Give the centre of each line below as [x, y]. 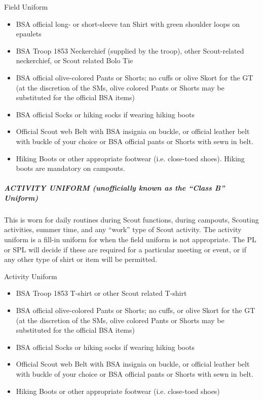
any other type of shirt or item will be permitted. [81, 259]
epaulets [29, 34]
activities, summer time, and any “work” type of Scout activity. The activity [123, 229]
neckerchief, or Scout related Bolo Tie [74, 60]
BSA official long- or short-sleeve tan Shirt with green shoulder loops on [128, 24]
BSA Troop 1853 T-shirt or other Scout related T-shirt [101, 293]
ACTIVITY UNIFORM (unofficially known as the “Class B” [115, 188]
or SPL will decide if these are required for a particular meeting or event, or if [125, 249]
